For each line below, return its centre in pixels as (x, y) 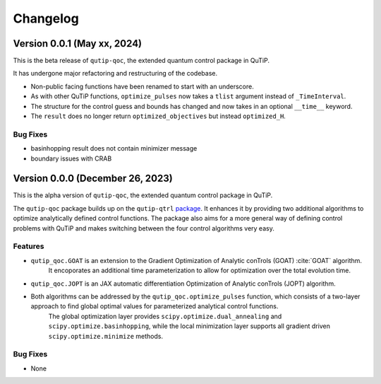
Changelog (46, 18)
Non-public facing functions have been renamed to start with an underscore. (142, 86)
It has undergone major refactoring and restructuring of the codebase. (115, 74)
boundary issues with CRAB (71, 158)
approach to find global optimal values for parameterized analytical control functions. (155, 306)
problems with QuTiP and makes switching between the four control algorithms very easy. (144, 228)
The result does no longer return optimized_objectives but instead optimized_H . (158, 116)
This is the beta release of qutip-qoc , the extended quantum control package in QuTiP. (141, 61)
